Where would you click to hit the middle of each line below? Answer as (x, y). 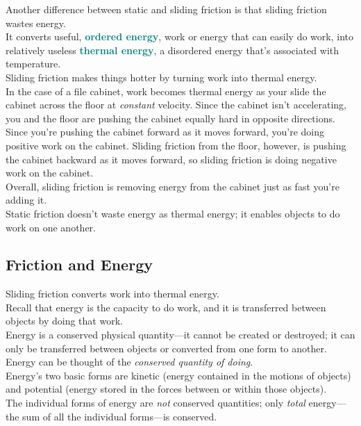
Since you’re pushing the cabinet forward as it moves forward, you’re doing (165, 132)
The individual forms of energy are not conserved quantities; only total (156, 403)
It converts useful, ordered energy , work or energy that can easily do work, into (179, 36)
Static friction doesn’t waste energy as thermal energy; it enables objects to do (173, 213)
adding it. (26, 200)
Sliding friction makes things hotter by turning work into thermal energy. (161, 77)
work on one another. (51, 227)
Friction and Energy (79, 264)
